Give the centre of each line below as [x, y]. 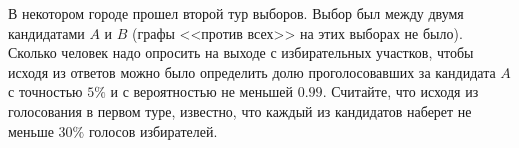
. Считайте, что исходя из [400, 91]
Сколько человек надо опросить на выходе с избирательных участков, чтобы [241, 52]
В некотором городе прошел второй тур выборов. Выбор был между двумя [236, 13]
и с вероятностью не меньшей [202, 91]
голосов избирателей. [153, 130]
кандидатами [46, 32]
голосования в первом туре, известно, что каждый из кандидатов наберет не [240, 110]
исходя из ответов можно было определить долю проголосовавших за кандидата [252, 71]
